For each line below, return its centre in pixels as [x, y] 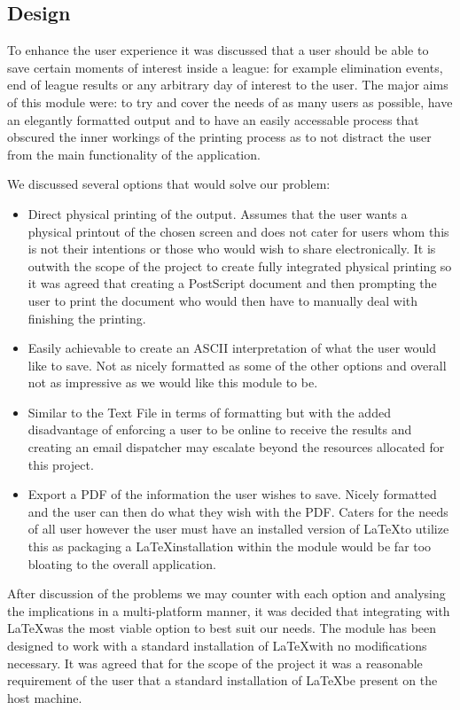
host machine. [45, 697]
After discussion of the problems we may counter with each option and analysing [226, 593]
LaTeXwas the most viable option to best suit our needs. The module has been [222, 628]
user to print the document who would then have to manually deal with [223, 300]
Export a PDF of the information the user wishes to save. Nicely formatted [232, 494]
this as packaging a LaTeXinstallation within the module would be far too [230, 546]
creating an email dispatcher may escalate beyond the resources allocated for [236, 447]
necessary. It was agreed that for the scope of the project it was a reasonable [215, 663]
